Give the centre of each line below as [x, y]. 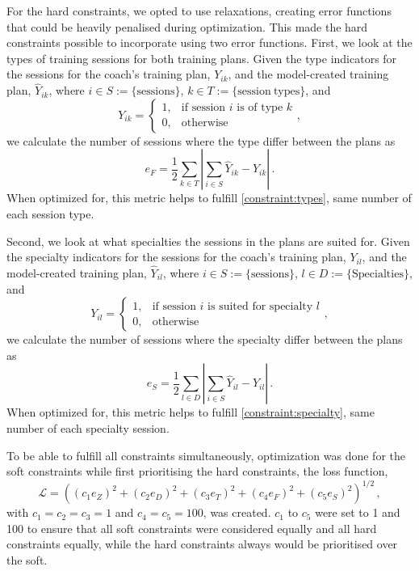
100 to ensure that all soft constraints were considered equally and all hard [192, 528]
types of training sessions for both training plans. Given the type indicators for [202, 58]
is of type [260, 108]
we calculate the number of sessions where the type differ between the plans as [201, 140]
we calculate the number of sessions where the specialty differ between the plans [205, 339]
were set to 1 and [358, 512]
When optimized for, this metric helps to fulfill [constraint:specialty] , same [191, 412]
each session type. [50, 213]
